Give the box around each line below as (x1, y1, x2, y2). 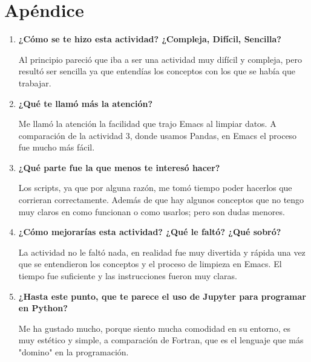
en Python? (18, 302, 68, 314)
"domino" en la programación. (18, 346, 129, 358)
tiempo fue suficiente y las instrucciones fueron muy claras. (18, 270, 237, 282)
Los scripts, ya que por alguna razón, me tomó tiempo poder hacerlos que (18, 181, 292, 194)
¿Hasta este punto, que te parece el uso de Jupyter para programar (18, 289, 306, 302)
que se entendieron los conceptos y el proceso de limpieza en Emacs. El (18, 257, 282, 270)
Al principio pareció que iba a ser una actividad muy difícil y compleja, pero (18, 53, 302, 65)
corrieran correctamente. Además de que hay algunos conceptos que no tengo (18, 193, 304, 206)
